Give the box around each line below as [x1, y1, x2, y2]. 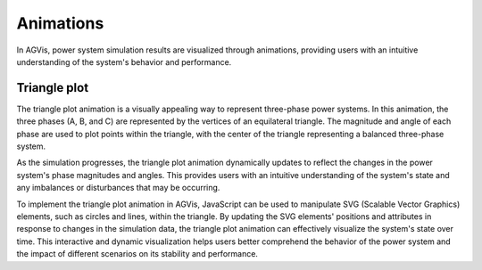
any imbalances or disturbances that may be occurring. [16, 183, 220, 193]
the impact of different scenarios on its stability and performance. [16, 249, 259, 259]
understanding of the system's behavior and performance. [16, 56, 232, 67]
